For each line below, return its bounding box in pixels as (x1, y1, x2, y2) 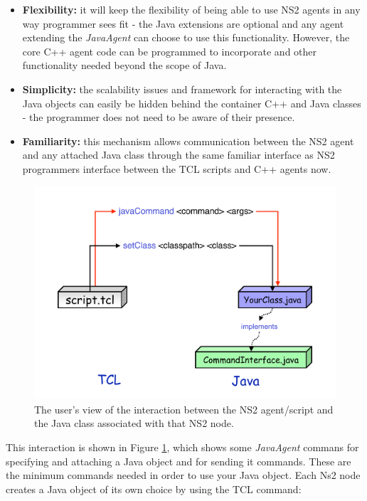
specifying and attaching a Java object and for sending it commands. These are (6, 453, 351, 468)
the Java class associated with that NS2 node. (34, 416, 234, 431)
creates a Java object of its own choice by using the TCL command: (6, 481, 302, 496)
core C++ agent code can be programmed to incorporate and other (22, 43, 317, 58)
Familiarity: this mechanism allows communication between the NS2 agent (22, 133, 354, 148)
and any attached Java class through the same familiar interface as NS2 (22, 147, 335, 162)
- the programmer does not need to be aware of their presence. (22, 110, 295, 125)
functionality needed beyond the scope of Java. (22, 58, 227, 73)
